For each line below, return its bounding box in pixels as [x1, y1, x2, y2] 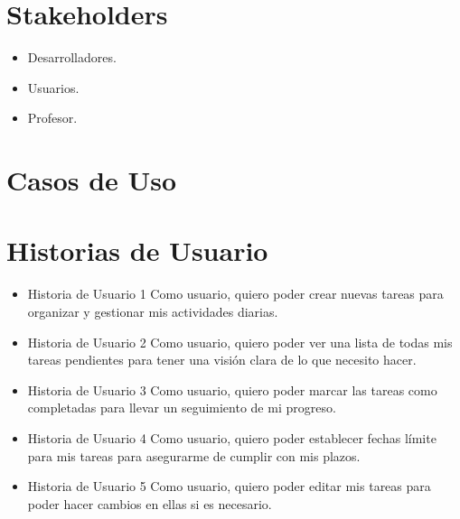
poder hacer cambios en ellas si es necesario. [27, 494, 272, 513]
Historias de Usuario [6, 232, 268, 269]
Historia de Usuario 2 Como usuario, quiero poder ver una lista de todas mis [27, 332, 453, 351]
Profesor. [27, 108, 78, 127]
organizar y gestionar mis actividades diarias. [27, 302, 278, 320]
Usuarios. [27, 78, 80, 97]
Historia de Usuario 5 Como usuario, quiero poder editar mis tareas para [27, 477, 431, 496]
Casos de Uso [6, 162, 177, 199]
